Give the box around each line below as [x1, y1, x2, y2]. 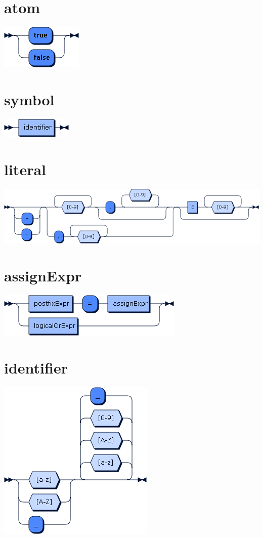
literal [4, 158, 46, 179]
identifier [4, 357, 68, 378]
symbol [4, 89, 55, 109]
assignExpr [4, 265, 82, 286]
